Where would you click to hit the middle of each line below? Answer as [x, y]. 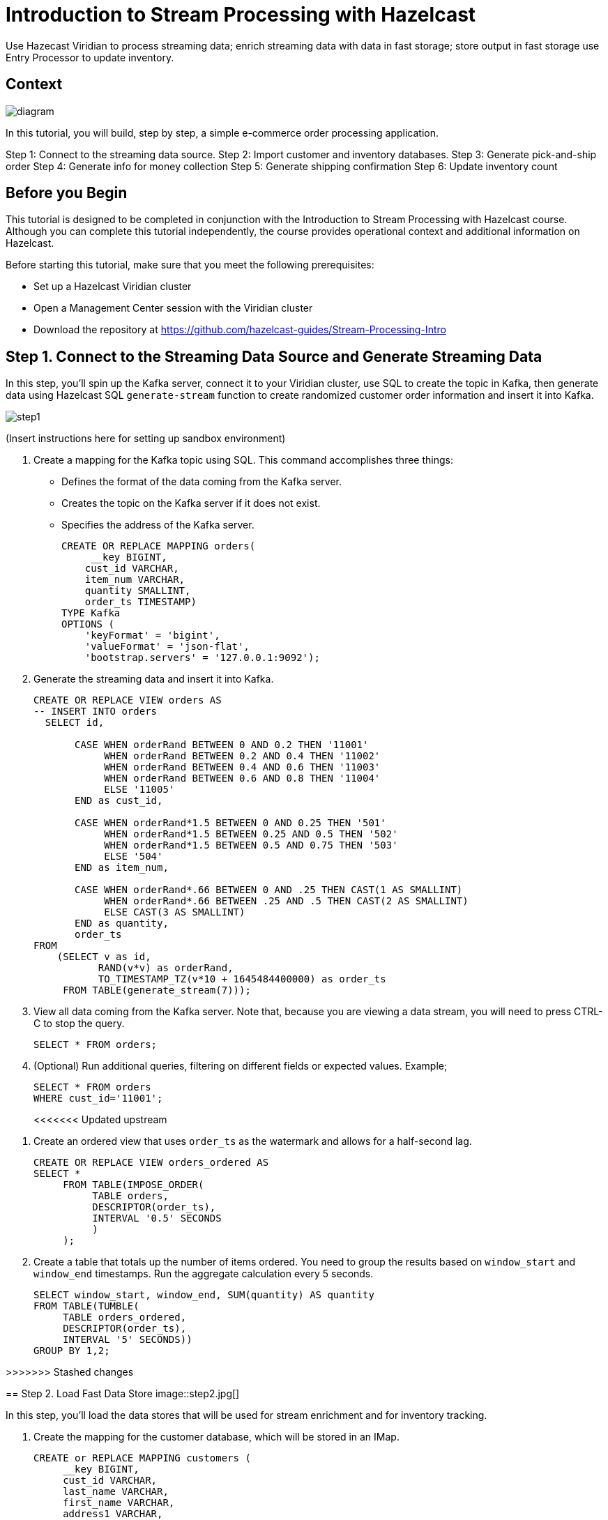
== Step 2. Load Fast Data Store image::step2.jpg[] [123, 1394]
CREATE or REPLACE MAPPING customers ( [142, 1458]
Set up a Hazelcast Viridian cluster [113, 287]
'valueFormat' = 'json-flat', [167, 647]
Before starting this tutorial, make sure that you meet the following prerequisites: [190, 265]
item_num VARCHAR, [135, 580]
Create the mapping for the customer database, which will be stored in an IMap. [216, 1437]
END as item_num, [122, 868]
